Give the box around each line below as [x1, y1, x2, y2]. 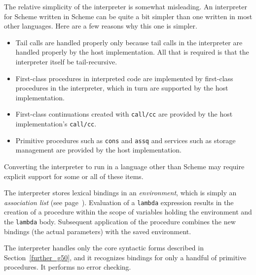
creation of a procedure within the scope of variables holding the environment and [4, 207, 252, 217]
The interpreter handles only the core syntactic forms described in [4, 243, 204, 253]
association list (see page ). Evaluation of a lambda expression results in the [4, 197, 234, 207]
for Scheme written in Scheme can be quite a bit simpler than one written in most [4, 11, 253, 21]
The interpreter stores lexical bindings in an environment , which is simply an [4, 187, 237, 198]
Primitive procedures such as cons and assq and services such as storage [15, 135, 236, 145]
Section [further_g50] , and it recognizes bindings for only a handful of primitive [4, 252, 247, 262]
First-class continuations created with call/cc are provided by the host [15, 109, 233, 119]
